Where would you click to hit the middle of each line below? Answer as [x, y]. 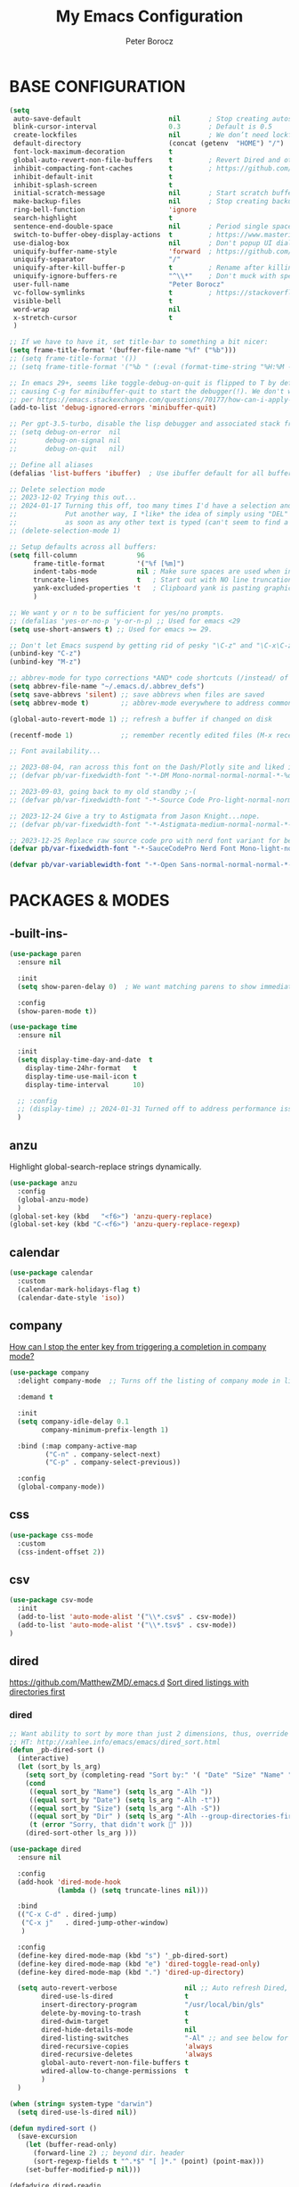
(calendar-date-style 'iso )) [71, 1298]
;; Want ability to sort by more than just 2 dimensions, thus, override [149, 1733]
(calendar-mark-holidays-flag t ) [79, 1289]
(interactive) [43, 1759]
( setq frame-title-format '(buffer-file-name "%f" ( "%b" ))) [123, 351]
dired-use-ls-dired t [115, 1997]
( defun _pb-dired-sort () [57, 1750]
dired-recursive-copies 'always [127, 2046]
